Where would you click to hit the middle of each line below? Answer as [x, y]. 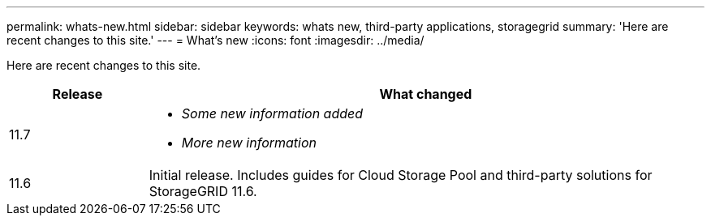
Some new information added [272, 113]
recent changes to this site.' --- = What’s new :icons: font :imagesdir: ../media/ [215, 40]
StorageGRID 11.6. [203, 191]
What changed [426, 94]
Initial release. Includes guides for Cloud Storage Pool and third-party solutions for [401, 175]
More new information [249, 143]
